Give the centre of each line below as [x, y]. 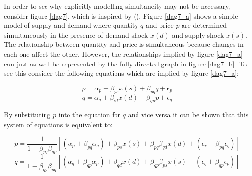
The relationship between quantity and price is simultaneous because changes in [124, 44]
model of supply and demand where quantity [71, 25]
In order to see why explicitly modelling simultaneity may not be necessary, [117, 6]
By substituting [27, 115]
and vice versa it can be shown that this [188, 115]
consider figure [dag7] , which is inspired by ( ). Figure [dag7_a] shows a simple [121, 15]
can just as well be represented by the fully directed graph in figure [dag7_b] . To [125, 63]
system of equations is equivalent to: [58, 124]
